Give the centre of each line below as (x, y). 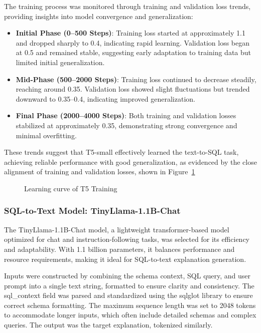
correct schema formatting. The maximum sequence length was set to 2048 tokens (130, 305)
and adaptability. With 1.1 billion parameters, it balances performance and (119, 249)
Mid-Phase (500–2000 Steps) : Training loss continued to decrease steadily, (136, 79)
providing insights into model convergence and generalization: (99, 16)
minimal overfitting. (46, 135)
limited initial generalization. (60, 62)
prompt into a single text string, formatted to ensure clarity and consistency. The (129, 285)
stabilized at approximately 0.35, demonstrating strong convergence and (126, 125)
